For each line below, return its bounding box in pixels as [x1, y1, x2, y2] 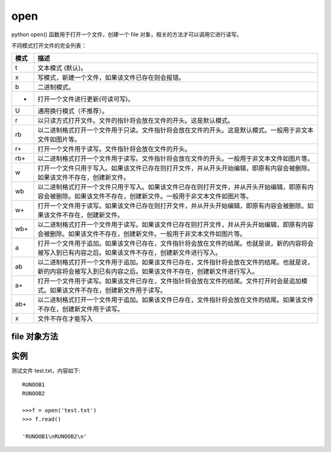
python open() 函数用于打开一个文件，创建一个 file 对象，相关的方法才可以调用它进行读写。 [11, 31, 242, 38]
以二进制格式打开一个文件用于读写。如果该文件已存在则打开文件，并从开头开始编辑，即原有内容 [37, 220, 314, 229]
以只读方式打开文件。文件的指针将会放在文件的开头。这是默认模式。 [37, 117, 234, 125]
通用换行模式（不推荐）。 [37, 107, 108, 115]
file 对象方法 [11, 331, 58, 341]
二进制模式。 [37, 83, 75, 92]
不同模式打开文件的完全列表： [11, 42, 87, 49]
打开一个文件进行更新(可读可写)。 [37, 95, 134, 104]
